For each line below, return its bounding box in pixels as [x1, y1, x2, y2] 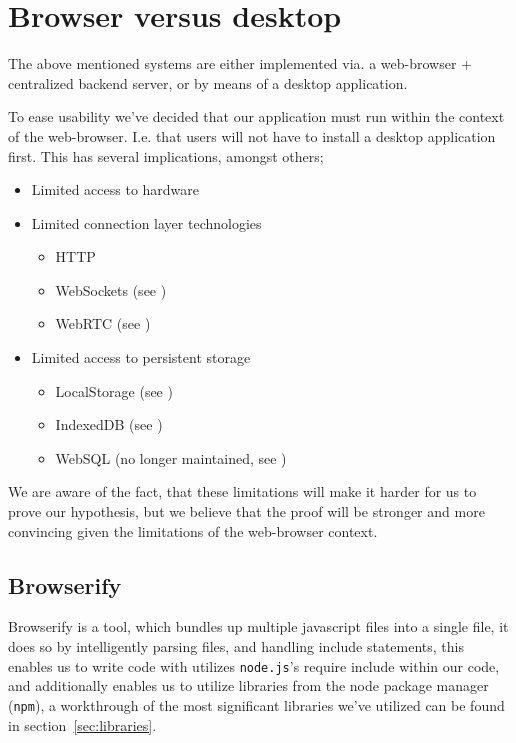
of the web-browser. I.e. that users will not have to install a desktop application [8, 125, 496, 146]
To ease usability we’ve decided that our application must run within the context [8, 106, 505, 127]
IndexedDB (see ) [55, 414, 163, 435]
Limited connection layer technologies [31, 212, 262, 233]
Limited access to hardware [31, 179, 200, 200]
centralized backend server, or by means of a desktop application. [8, 72, 408, 93]
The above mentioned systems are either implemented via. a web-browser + [8, 53, 472, 74]
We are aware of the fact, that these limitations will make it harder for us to [8, 481, 477, 502]
